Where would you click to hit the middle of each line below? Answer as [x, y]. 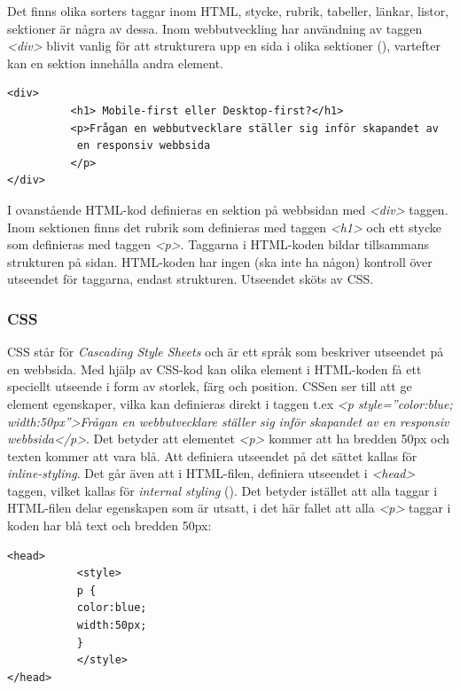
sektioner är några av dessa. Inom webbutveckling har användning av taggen [215, 28]
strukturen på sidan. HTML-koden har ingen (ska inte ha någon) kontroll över [220, 261]
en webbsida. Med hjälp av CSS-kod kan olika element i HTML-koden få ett [214, 369]
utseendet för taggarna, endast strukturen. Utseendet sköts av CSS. [191, 279]
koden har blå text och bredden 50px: [109, 525]
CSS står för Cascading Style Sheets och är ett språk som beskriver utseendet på [226, 352]
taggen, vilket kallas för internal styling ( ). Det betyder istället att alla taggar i [222, 490]
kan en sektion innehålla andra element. [115, 63]
